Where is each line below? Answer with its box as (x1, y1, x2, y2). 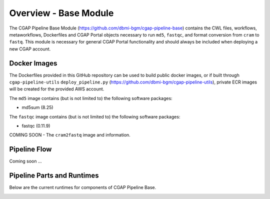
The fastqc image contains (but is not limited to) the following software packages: (9, 113, 180, 119)
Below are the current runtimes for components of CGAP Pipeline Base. (9, 184, 156, 190)
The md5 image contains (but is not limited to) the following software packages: (9, 95, 172, 101)
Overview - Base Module (9, 7, 114, 18)
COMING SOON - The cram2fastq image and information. (9, 132, 131, 138)
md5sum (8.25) (21, 104, 53, 110)
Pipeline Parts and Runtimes (9, 171, 99, 180)
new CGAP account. (9, 45, 51, 52)
